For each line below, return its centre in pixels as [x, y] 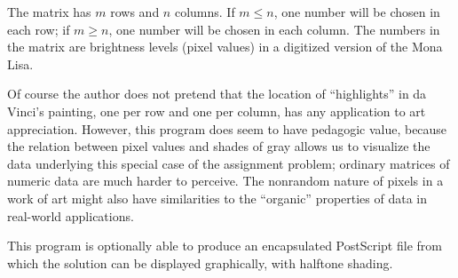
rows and [135, 12]
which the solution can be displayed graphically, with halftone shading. [200, 262]
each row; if [39, 29]
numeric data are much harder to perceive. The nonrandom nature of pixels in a [225, 181]
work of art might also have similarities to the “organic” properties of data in [217, 198]
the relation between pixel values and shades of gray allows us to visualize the [219, 146]
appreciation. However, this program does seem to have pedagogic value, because [227, 128]
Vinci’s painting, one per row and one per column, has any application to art [217, 111]
